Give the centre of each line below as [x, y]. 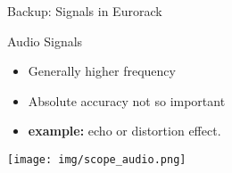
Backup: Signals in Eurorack [85, 11]
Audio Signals [45, 41]
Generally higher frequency [102, 71]
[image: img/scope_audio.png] [97, 159]
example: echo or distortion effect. [124, 131]
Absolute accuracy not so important [127, 100]
